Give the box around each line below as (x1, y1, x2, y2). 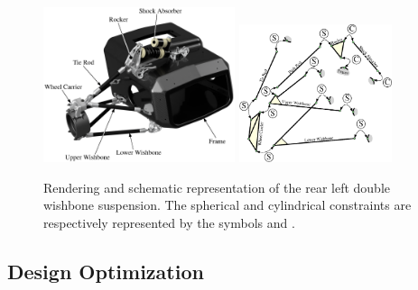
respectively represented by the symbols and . (43, 213, 295, 232)
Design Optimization (7, 258, 204, 285)
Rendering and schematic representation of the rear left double (43, 177, 390, 196)
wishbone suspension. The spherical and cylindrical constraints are (43, 195, 412, 214)
